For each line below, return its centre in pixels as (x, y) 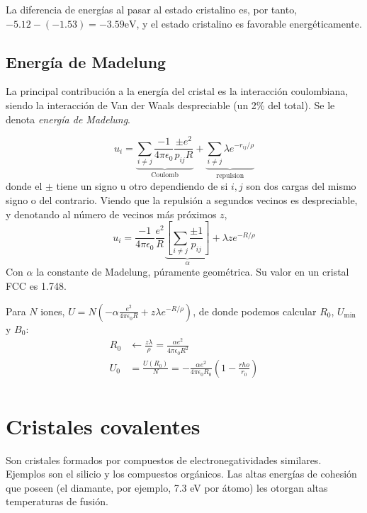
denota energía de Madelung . (68, 119)
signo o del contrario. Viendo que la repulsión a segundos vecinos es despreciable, (182, 200)
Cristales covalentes (103, 425)
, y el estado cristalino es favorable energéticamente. (249, 23)
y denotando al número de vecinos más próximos (111, 214)
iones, (53, 311)
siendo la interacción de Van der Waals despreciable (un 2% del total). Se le (170, 105)
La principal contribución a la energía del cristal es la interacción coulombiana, (177, 91)
